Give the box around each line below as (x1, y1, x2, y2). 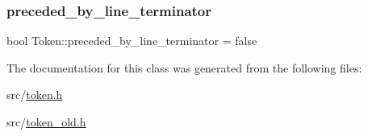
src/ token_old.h (6, 113, 86, 130)
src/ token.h (6, 86, 63, 103)
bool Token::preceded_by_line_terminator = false (6, 32, 257, 49)
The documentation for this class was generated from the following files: (6, 59, 362, 76)
